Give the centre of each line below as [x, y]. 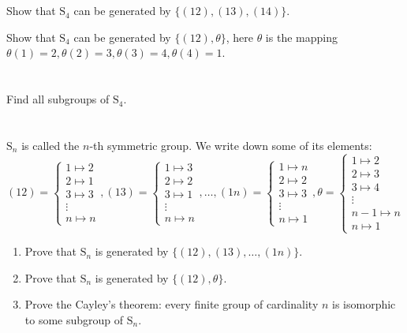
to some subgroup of [74, 319]
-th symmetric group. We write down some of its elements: [231, 145]
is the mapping [301, 37]
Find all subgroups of [58, 99]
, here [239, 37]
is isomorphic [364, 304]
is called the [50, 145]
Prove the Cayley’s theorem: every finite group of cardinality [172, 304]
